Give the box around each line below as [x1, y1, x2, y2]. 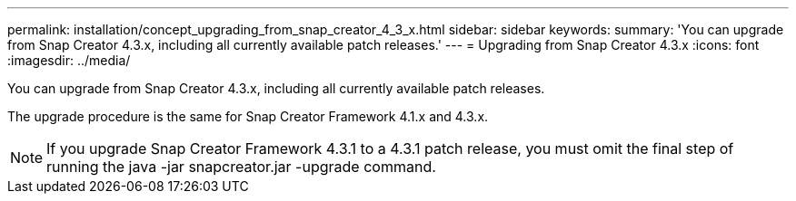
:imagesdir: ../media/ [7, 53, 131, 68]
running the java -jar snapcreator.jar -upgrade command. [46, 158, 436, 176]
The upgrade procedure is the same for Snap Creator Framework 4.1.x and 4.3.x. [7, 109, 489, 124]
